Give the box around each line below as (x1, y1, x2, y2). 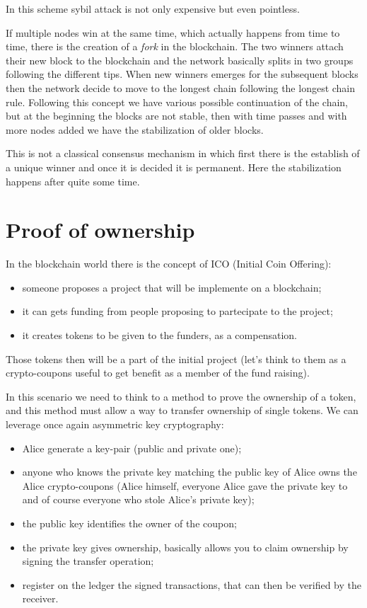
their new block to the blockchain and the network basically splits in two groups (6, 52, 354, 67)
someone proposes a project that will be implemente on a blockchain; (22, 280, 322, 294)
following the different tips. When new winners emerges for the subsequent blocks (6, 67, 359, 81)
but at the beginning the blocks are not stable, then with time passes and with (6, 108, 347, 123)
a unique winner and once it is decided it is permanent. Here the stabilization (6, 159, 342, 174)
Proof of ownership (6, 215, 195, 244)
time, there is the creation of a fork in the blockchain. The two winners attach (6, 39, 344, 54)
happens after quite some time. (6, 173, 140, 188)
